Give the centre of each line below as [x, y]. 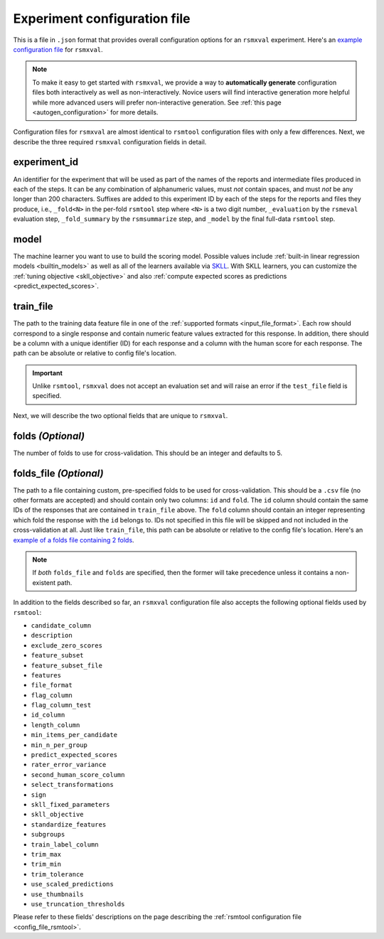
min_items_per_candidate [74, 735]
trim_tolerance [58, 874]
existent [44, 582]
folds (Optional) [49, 436]
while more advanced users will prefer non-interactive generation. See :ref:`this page [157, 102]
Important [48, 372]
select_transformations [72, 785]
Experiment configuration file [102, 18]
